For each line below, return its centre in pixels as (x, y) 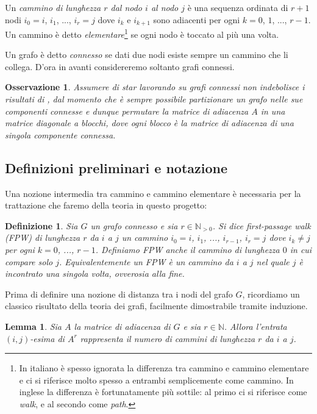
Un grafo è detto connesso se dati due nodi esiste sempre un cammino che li (147, 55)
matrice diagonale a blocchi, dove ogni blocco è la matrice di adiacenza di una (149, 123)
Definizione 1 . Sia (41, 225)
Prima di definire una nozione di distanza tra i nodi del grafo (119, 294)
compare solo (29, 261)
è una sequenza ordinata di (238, 7)
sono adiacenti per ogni (197, 19)
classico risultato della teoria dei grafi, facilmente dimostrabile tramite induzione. (156, 306)
